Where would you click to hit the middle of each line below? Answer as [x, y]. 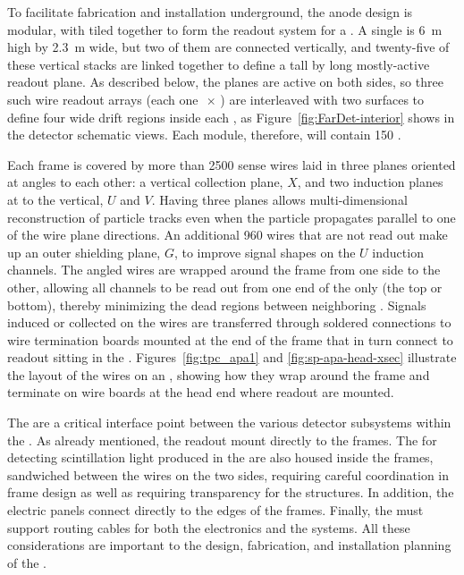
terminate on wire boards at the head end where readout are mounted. [201, 392]
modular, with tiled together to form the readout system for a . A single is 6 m [225, 29]
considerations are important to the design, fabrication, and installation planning [229, 545]
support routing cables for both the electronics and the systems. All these [209, 527]
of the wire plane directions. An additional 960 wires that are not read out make [228, 235]
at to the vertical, [55, 199]
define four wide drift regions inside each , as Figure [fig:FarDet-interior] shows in [231, 117]
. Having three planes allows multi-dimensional [279, 199]
